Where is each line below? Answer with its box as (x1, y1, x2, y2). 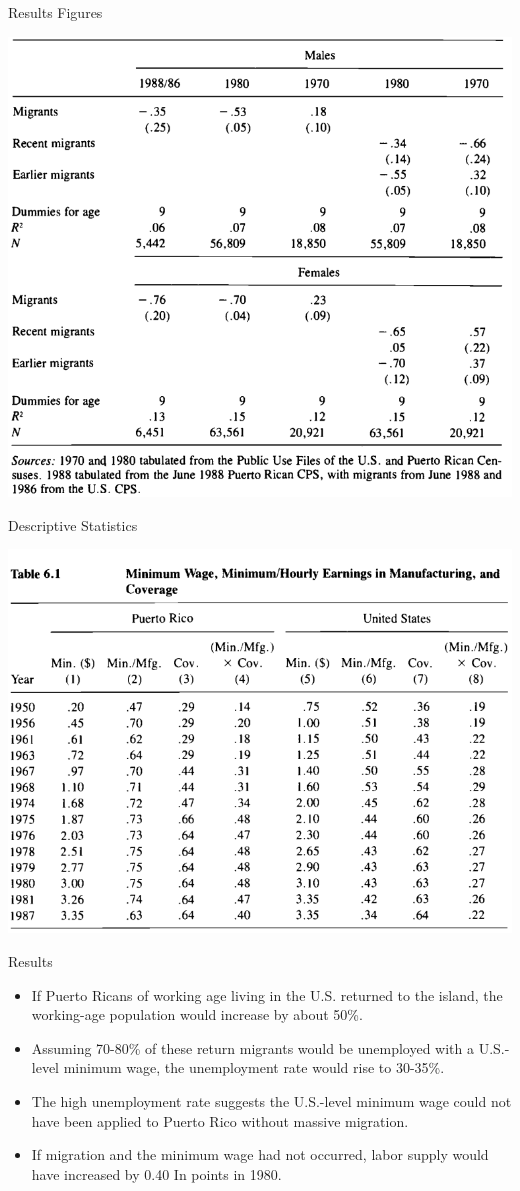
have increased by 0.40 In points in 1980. (31, 1163, 282, 1184)
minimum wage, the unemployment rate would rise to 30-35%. (63, 1057, 445, 1078)
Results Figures (8, 2, 103, 22)
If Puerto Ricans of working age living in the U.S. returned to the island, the (31, 984, 503, 1005)
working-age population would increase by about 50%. (31, 1004, 363, 1025)
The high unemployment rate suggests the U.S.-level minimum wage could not (31, 1090, 512, 1111)
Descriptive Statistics (8, 514, 138, 535)
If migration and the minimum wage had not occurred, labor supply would (31, 1144, 489, 1165)
